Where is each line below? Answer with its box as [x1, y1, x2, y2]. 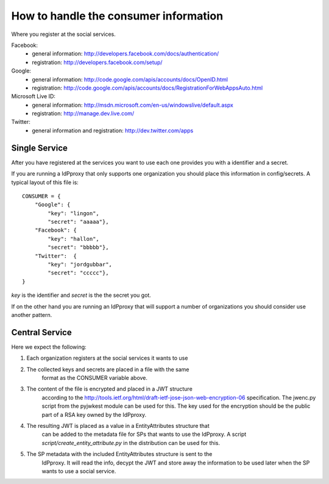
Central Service [11, 327, 73, 338]
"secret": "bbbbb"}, [48, 244, 109, 251]
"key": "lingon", [48, 210, 100, 216]
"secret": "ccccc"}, [48, 269, 109, 277]
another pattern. [11, 311, 52, 318]
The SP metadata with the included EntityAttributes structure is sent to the [26, 450, 213, 458]
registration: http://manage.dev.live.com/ [32, 110, 135, 117]
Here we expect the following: [11, 343, 87, 351]
